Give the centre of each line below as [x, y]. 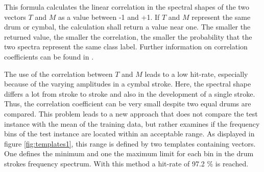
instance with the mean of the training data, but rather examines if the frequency [132, 123]
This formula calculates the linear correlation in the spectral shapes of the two [127, 7]
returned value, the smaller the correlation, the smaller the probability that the [128, 36]
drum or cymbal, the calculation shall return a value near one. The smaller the [127, 27]
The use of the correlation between [58, 74]
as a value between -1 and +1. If [109, 17]
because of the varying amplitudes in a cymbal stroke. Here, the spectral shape [128, 84]
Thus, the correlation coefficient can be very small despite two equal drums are [128, 104]
